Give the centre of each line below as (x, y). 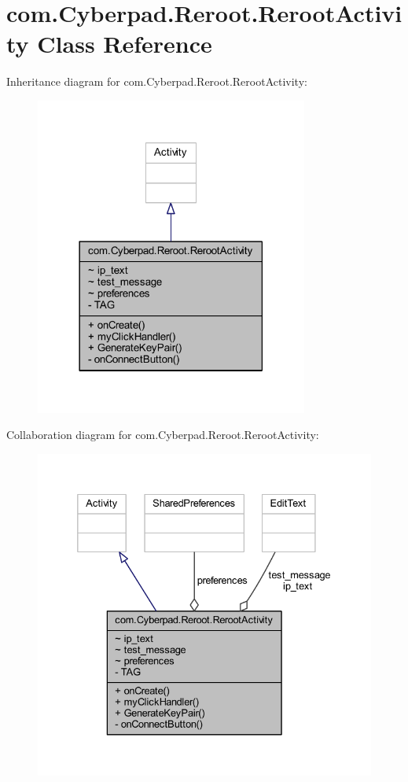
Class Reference (125, 44)
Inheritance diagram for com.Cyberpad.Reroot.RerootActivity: (157, 81)
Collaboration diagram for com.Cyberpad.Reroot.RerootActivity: (163, 435)
